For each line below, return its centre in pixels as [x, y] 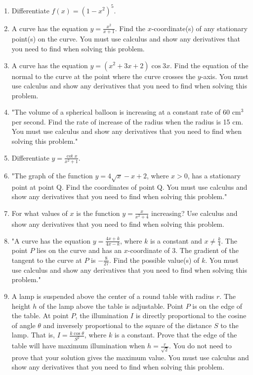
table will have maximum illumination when [78, 346]
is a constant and [176, 240]
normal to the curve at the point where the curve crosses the [104, 76]
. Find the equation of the [209, 65]
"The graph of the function [52, 175]
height [21, 306]
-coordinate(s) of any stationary [199, 28]
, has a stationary [214, 175]
